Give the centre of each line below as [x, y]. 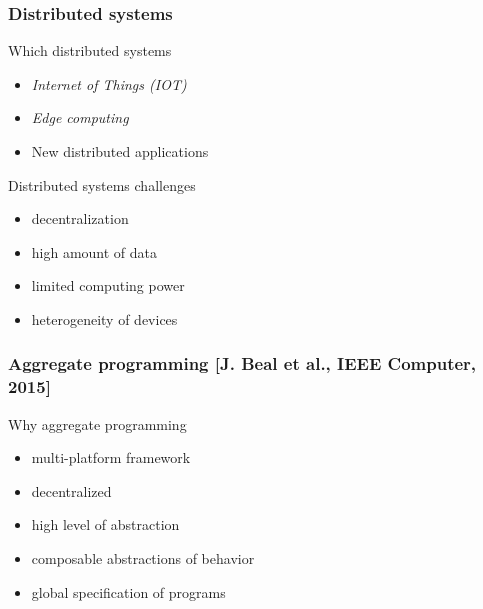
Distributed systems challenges [102, 184]
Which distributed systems [90, 50]
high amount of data [94, 251]
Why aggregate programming [97, 423]
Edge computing [80, 117]
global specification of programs [128, 591]
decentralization [80, 218]
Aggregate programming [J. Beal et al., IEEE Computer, [242, 363]
